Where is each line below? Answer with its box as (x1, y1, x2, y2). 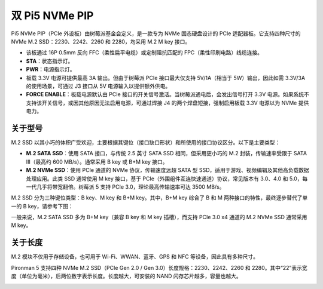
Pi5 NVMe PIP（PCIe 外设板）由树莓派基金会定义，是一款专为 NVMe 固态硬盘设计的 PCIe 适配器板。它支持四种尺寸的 (11, 30, 301, 37)
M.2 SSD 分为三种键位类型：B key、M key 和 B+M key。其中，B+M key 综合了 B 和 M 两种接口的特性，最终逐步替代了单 (11, 194, 308, 201)
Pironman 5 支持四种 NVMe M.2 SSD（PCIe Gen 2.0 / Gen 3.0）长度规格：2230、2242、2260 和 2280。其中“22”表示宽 (11, 264, 307, 271)
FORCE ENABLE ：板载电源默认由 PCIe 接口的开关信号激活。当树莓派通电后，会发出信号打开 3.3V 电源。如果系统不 (26, 91, 309, 98)
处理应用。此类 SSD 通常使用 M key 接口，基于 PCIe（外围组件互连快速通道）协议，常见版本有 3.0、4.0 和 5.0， (26, 175, 303, 182)
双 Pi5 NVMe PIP (11, 9, 94, 22)
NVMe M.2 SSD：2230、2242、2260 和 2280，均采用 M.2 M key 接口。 (11, 38, 191, 45)
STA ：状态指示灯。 (26, 57, 74, 64)
